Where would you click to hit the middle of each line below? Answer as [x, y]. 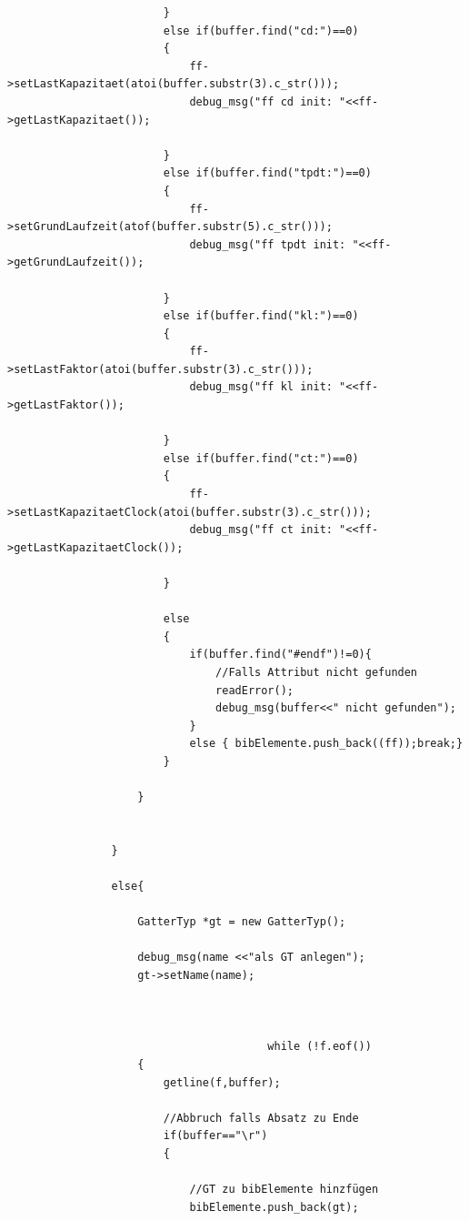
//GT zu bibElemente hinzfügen [284, 1190]
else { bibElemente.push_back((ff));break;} [326, 744]
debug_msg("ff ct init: [261, 530]
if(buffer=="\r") [215, 1136]
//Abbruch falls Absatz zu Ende [261, 1118]
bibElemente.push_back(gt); [274, 1207]
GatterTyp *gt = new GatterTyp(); [242, 922]
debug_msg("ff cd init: [261, 101]
